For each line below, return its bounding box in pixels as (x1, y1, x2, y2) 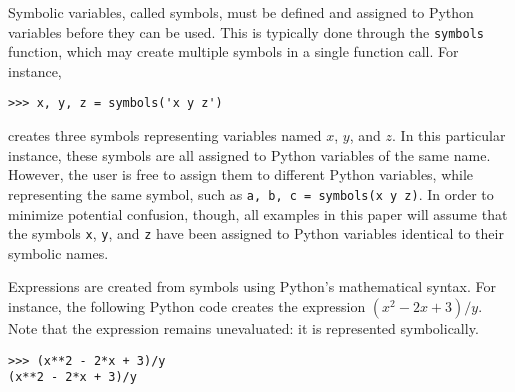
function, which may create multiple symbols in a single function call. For (8, 41, 459, 62)
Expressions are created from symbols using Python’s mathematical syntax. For (8, 276, 496, 297)
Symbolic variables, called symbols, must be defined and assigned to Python (8, 2, 474, 22)
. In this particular (392, 125, 506, 146)
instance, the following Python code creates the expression (8, 295, 366, 316)
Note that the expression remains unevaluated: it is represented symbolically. (8, 317, 479, 338)
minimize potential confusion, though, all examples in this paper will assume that (8, 203, 508, 224)
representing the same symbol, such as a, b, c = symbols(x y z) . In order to (8, 183, 494, 204)
